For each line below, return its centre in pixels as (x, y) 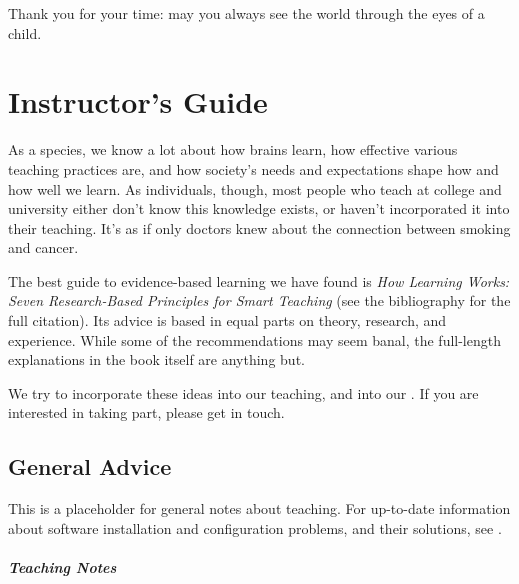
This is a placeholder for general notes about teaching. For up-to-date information (259, 508)
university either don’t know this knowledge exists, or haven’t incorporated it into (259, 208)
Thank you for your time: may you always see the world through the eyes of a (246, 13)
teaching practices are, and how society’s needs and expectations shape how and (253, 168)
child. (25, 32)
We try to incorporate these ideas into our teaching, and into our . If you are (243, 392)
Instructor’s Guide (138, 101)
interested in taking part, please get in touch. (146, 412)
